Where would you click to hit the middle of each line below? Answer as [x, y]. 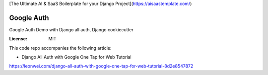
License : [18, 39]
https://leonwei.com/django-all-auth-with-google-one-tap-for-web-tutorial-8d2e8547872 [101, 66]
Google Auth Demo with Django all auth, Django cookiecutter [71, 29]
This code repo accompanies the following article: [60, 48]
